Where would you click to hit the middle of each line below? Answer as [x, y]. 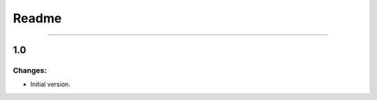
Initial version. [51, 85]
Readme [37, 18]
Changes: [30, 70]
